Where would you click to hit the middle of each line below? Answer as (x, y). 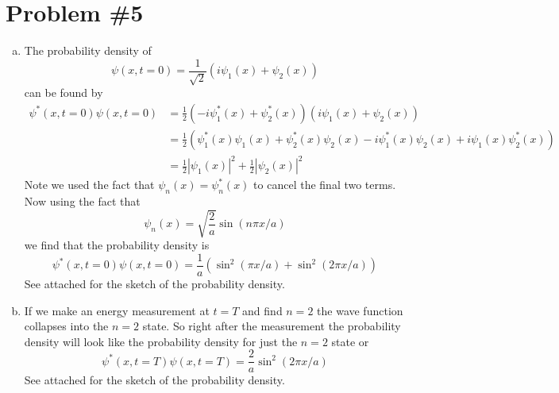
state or (350, 341)
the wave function (360, 310)
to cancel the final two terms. (325, 185)
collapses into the (66, 326)
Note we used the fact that (89, 185)
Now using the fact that (82, 201)
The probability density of (88, 50)
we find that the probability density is (117, 245)
